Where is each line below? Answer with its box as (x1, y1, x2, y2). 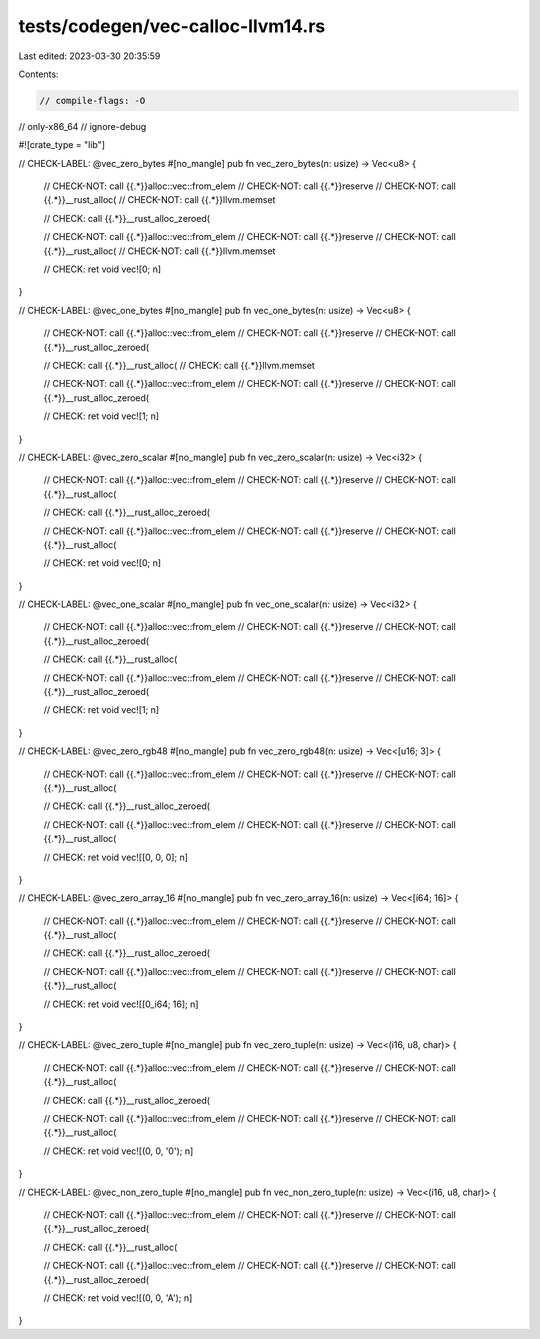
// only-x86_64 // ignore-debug (18, 120, 147, 132)
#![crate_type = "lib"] (18, 139, 105, 151)
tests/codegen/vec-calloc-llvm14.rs (18, 15, 326, 37)
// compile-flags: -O (39, 95, 146, 106)
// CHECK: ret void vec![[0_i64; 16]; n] (43, 998, 199, 1010)
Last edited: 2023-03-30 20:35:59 (18, 50, 161, 62)
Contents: (18, 68, 59, 80)
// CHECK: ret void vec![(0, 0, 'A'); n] (43, 1291, 193, 1304)
